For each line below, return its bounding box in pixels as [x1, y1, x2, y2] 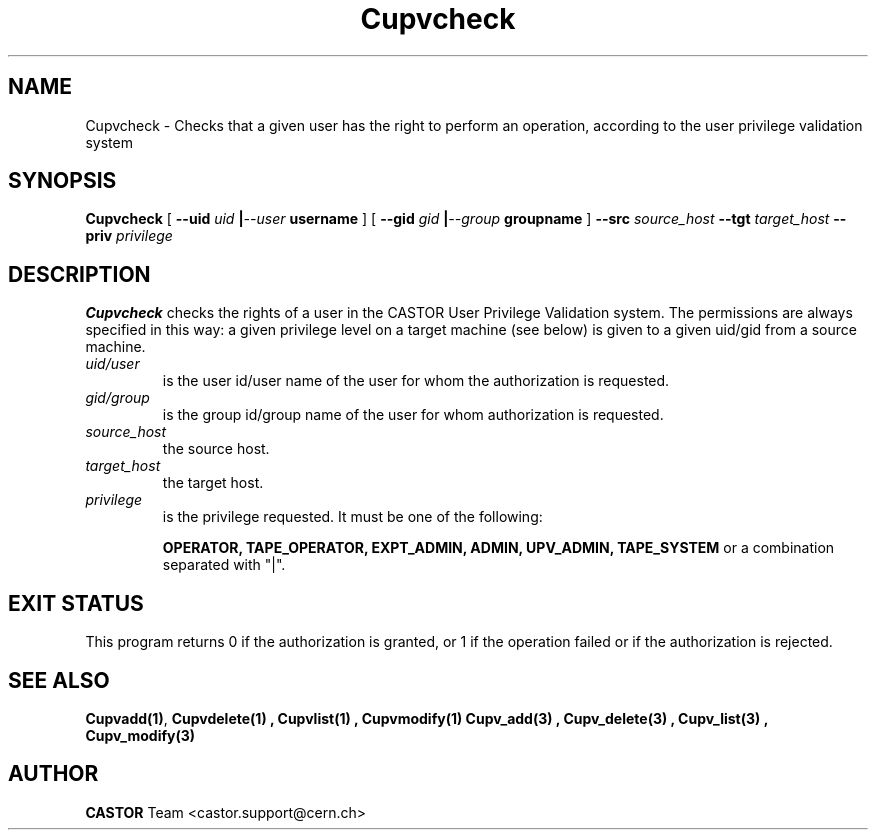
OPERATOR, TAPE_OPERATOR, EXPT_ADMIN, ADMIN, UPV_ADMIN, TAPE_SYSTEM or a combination [162, 539, 835, 557]
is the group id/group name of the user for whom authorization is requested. [162, 406, 664, 424]
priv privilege [85, 227, 173, 245]
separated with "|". [162, 556, 286, 574]
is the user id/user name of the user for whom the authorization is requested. [162, 372, 670, 390]
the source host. [162, 440, 270, 458]
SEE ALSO [8, 667, 110, 693]
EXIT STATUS [8, 590, 144, 616]
